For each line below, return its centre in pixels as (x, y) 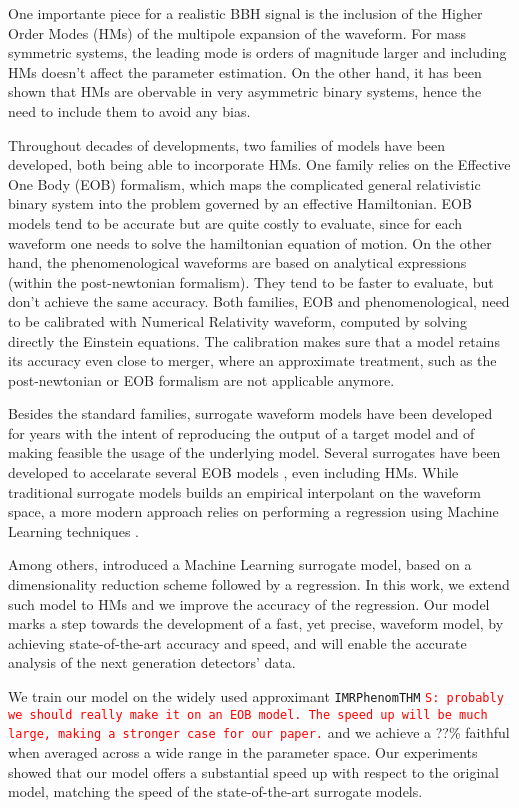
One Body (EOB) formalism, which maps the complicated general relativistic (244, 183)
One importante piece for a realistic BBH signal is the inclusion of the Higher (245, 13)
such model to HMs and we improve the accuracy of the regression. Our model (249, 603)
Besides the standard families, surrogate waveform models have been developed (250, 413)
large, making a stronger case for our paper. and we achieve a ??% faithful (259, 732)
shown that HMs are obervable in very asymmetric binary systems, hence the (245, 91)
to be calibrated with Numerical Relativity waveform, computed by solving (237, 320)
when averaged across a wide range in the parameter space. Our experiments (243, 751)
